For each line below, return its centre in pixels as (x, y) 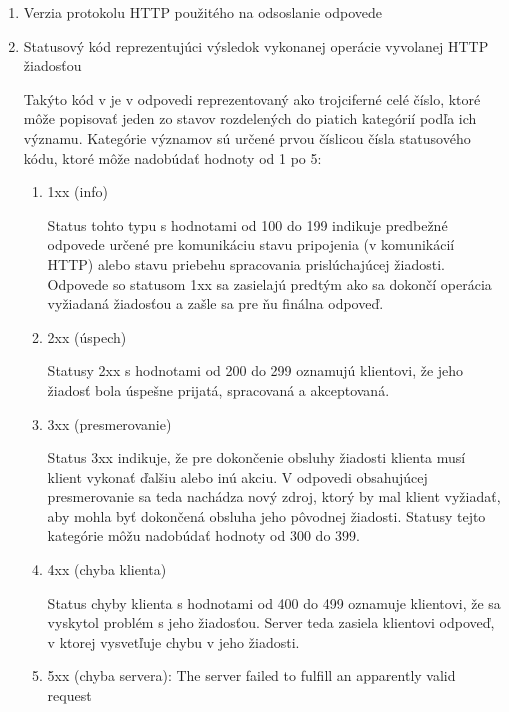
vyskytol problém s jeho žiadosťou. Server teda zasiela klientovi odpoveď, (271, 622)
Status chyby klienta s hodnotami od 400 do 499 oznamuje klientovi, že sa (274, 602)
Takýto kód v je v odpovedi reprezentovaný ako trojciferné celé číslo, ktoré (252, 98)
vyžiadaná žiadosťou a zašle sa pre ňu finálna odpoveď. (215, 303)
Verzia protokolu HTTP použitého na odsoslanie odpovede (203, 12)
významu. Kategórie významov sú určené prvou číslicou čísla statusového (247, 137)
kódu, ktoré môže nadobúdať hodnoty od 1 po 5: (172, 157)
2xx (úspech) (87, 336)
